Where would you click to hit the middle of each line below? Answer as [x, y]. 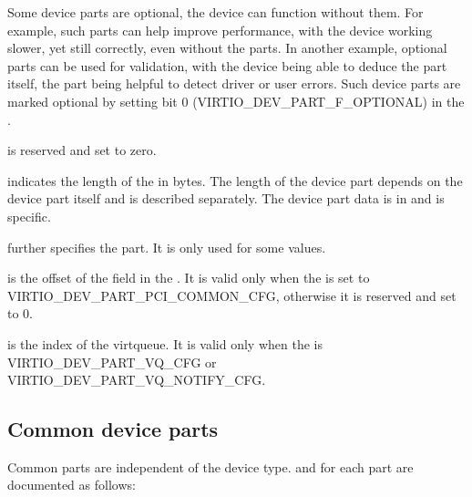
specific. [29, 216]
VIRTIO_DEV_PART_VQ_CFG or [112, 362]
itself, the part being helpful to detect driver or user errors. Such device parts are [234, 83]
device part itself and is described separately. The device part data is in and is [226, 198]
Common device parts [113, 429]
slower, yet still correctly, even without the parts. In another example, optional [227, 48]
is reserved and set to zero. [82, 150]
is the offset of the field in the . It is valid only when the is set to [189, 278]
